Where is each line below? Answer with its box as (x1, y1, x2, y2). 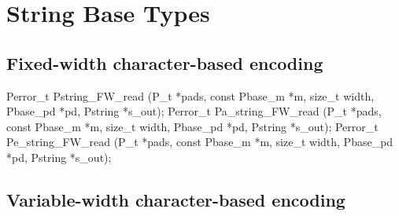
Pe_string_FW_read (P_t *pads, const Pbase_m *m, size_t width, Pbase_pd (6, 134, 393, 150)
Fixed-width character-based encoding (6, 50, 323, 75)
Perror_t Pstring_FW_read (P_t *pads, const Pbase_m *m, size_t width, (6, 87, 375, 104)
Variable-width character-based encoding (6, 187, 345, 211)
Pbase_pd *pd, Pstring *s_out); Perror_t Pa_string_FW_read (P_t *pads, (6, 103, 382, 119)
